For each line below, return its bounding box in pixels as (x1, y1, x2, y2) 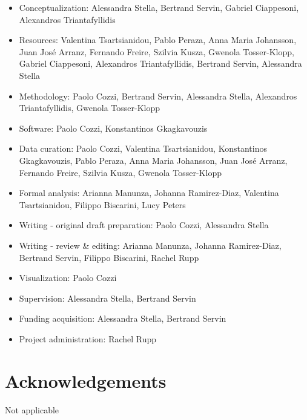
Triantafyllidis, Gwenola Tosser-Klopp (19, 101, 160, 114)
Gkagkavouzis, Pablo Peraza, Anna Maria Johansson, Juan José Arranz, (19, 154, 288, 166)
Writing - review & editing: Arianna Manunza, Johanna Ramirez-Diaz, (19, 239, 282, 251)
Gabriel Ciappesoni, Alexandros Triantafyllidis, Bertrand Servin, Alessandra (19, 57, 302, 70)
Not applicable (5, 403, 59, 416)
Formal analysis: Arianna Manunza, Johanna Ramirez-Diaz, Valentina (19, 186, 279, 199)
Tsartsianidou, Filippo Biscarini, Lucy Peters (19, 198, 186, 211)
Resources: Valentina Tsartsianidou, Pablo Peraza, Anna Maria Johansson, (19, 33, 297, 46)
